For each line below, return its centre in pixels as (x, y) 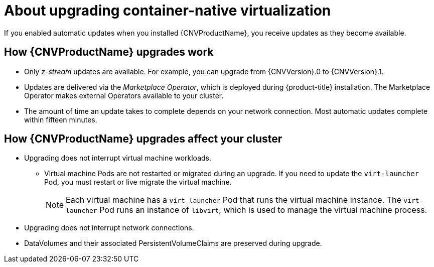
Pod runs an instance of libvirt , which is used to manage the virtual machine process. (263, 210)
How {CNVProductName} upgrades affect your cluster (143, 139)
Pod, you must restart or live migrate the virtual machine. (138, 182)
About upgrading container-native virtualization (168, 11)
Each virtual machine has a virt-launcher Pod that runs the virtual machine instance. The (234, 200)
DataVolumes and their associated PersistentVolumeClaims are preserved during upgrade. (173, 243)
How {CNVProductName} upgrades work (109, 52)
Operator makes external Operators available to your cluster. (124, 95)
